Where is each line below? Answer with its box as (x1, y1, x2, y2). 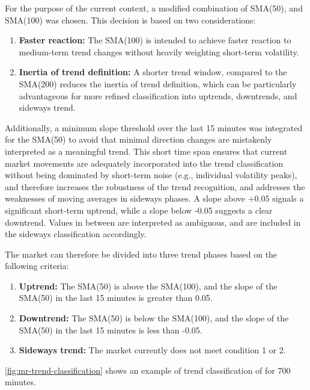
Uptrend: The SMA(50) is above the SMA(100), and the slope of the (19, 279, 278, 292)
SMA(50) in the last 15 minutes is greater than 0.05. (19, 291, 213, 304)
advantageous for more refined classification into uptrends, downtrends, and (19, 89, 297, 102)
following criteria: (5, 259, 69, 272)
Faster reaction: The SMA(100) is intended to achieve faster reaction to (19, 34, 291, 46)
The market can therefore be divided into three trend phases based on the (5, 247, 278, 260)
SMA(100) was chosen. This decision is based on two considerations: (5, 13, 256, 26)
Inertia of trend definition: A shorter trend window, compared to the (19, 66, 287, 78)
